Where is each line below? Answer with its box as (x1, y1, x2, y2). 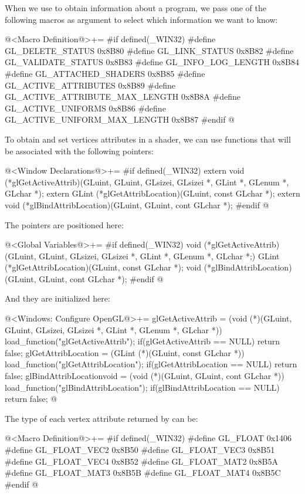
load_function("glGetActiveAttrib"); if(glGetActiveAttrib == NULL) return (5, 335, 280, 347)
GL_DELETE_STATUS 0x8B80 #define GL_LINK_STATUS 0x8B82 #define (5, 44, 294, 56)
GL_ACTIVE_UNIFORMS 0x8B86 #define (5, 101, 166, 114)
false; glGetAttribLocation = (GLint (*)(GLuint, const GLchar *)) (5, 346, 245, 358)
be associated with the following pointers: (5, 144, 154, 157)
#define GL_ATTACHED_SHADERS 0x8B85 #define (5, 67, 205, 79)
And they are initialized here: (5, 292, 110, 304)
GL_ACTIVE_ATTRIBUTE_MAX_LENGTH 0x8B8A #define (5, 90, 240, 103)
